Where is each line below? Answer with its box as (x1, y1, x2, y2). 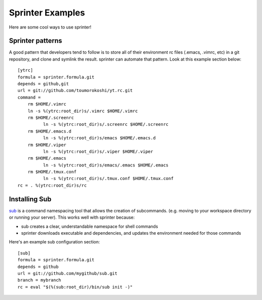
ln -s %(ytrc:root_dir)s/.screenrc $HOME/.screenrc (43, 121, 169, 127)
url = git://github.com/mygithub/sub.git (17, 270, 117, 276)
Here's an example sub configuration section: (9, 239, 100, 245)
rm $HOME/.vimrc (27, 102, 66, 107)
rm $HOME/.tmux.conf (27, 169, 77, 175)
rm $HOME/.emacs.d (27, 128, 72, 134)
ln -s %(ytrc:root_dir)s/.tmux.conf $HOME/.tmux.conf (43, 176, 174, 181)
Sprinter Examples (9, 7, 85, 18)
